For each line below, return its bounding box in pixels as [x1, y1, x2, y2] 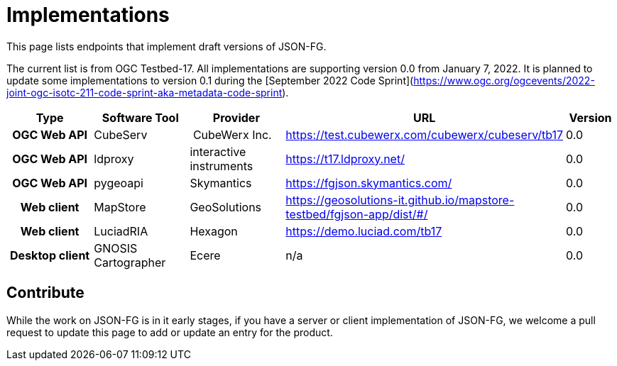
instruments [190, 158, 253, 173]
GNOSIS [94, 240, 138, 255]
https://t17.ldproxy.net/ [285, 151, 405, 166]
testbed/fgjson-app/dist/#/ [285, 206, 428, 221]
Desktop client [10, 248, 90, 262]
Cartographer [94, 255, 166, 270]
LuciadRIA [94, 223, 148, 238]
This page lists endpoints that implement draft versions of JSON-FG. [6, 40, 327, 52]
